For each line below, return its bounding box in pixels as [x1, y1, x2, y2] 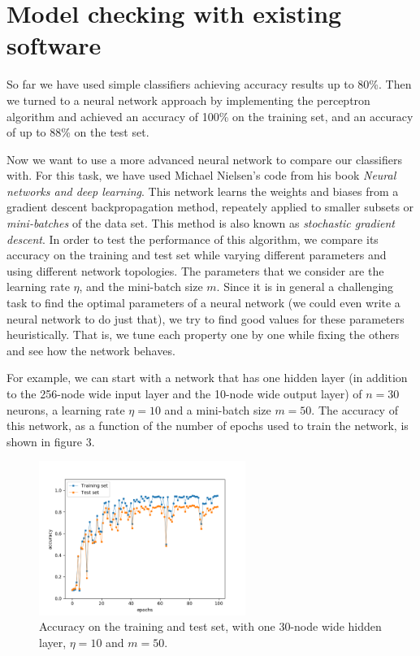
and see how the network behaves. [6, 341, 175, 358]
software [6, 28, 102, 62]
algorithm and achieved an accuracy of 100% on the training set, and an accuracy [6, 107, 414, 124]
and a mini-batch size [164, 401, 271, 418]
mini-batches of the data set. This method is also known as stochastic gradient [6, 215, 396, 232]
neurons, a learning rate [6, 401, 125, 418]
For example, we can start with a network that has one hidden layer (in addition [6, 369, 408, 386]
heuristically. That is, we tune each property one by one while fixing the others [6, 326, 400, 343]
